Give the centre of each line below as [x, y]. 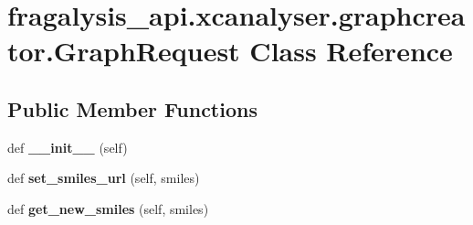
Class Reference [351, 51]
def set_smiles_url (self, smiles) [104, 178]
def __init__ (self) [68, 147]
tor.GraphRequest [124, 51]
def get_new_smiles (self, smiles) [108, 208]
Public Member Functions [132, 108]
